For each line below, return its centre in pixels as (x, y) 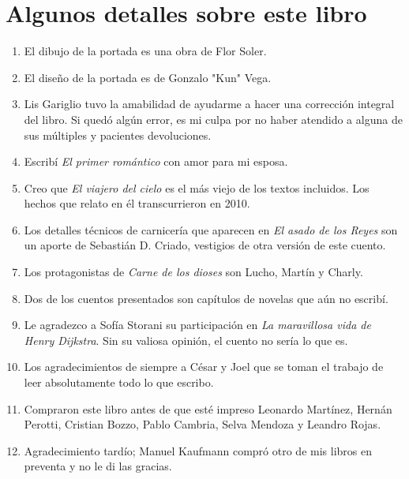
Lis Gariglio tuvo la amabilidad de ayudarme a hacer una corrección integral (209, 104)
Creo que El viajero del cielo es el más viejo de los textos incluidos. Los (197, 187)
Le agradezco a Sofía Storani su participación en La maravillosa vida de (197, 325)
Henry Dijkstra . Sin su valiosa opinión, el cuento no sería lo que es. (186, 340)
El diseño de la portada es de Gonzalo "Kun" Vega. (148, 77)
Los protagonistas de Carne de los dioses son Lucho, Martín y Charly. (193, 272)
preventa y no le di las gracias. (98, 466)
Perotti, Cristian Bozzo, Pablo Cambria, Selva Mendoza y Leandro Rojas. (203, 424)
